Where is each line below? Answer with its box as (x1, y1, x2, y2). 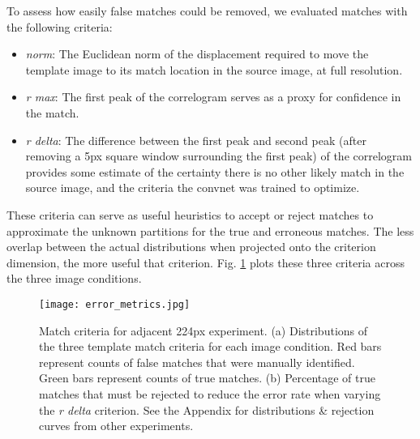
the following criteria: (6, 18, 113, 35)
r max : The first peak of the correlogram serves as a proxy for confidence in (25, 88, 401, 105)
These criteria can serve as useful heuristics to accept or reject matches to (6, 206, 374, 223)
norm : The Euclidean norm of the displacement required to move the (25, 45, 369, 62)
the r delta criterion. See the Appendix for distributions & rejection (39, 401, 375, 418)
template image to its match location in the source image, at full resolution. (25, 61, 403, 78)
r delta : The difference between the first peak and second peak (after (25, 131, 366, 148)
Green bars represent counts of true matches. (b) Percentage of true (39, 369, 376, 386)
